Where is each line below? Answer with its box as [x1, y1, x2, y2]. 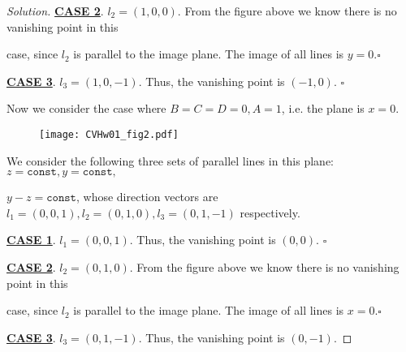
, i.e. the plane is [281, 100, 365, 117]
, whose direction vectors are [76, 188, 218, 205]
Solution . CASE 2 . [6, 2, 104, 19]
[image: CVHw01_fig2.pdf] [39, 128, 179, 140]
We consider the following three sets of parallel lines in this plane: [6, 152, 335, 169]
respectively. [240, 204, 300, 221]
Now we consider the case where [6, 100, 166, 117]
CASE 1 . [6, 231, 56, 248]
